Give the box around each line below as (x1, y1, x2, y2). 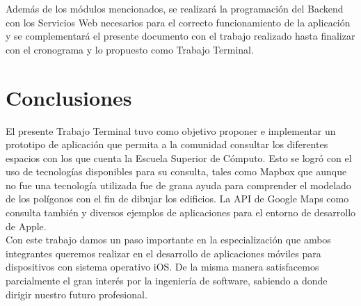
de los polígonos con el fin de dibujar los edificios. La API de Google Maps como (6, 191, 349, 206)
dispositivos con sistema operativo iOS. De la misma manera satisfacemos (6, 259, 319, 274)
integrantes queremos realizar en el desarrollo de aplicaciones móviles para (6, 245, 321, 260)
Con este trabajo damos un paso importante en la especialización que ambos (6, 232, 331, 247)
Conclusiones (6, 83, 132, 111)
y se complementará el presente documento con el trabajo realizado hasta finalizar (6, 29, 355, 43)
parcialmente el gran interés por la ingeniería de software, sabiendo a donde (6, 273, 328, 288)
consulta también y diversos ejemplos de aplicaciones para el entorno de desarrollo (6, 205, 356, 220)
